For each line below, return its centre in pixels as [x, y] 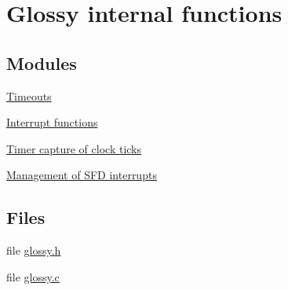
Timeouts [29, 95]
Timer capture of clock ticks [74, 148]
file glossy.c [33, 276]
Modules [42, 62]
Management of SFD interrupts [82, 175]
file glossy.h [34, 250]
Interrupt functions [52, 122]
